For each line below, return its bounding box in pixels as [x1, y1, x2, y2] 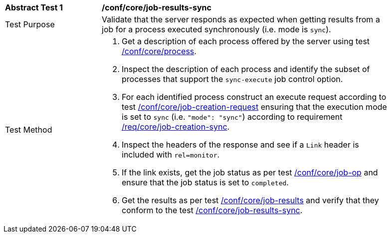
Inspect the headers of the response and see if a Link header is [122, 140, 359, 150]
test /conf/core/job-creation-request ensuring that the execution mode [122, 102, 387, 112]
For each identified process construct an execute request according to [122, 92, 387, 102]
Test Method [5, 125, 52, 135]
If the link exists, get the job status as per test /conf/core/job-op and [122, 167, 378, 177]
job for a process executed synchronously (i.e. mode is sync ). [102, 24, 331, 34]
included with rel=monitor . [122, 150, 220, 159]
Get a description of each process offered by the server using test [122, 36, 370, 46]
